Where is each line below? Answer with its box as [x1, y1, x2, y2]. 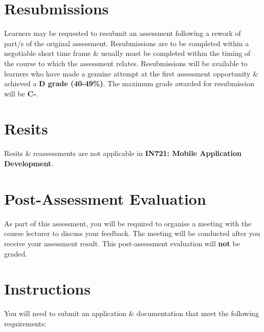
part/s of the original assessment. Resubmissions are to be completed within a [4, 37, 249, 48]
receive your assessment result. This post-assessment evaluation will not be [4, 238, 240, 248]
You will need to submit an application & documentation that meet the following [4, 308, 259, 319]
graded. [4, 248, 28, 259]
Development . [4, 158, 54, 168]
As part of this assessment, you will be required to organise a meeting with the [4, 218, 252, 228]
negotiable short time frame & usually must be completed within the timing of [4, 48, 251, 58]
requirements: [4, 318, 47, 328]
